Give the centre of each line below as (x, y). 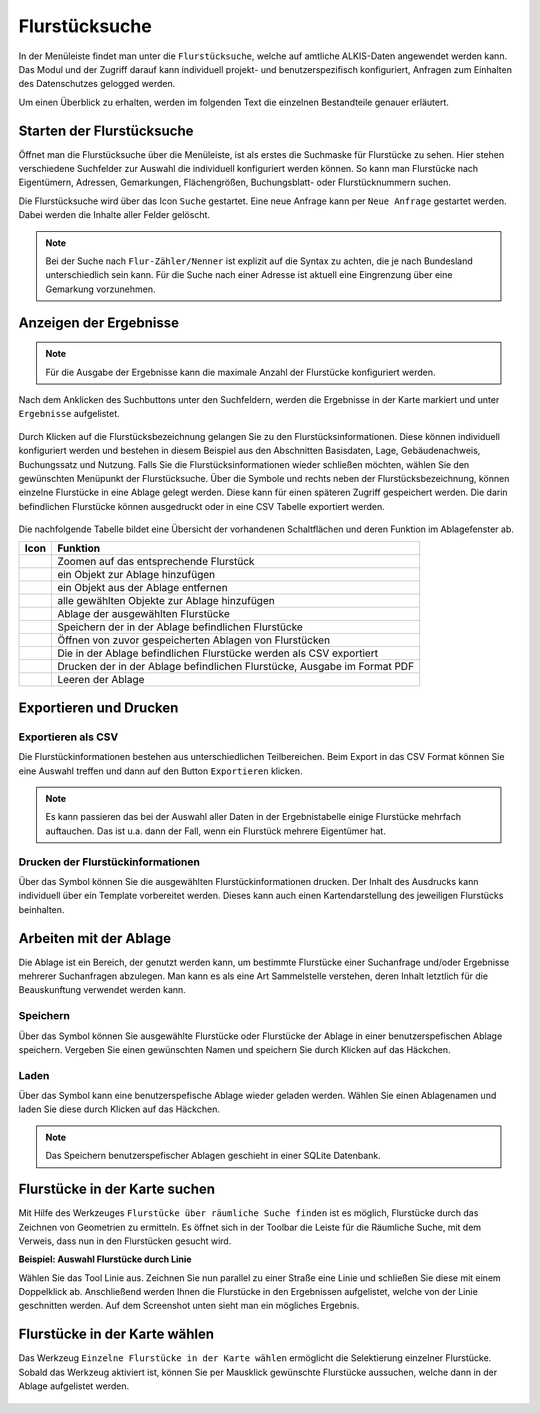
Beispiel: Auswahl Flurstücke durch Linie (105, 1259)
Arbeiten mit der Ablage (95, 938)
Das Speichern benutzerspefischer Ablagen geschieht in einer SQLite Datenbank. (213, 1156)
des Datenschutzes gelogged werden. (97, 84)
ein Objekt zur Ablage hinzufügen (136, 575)
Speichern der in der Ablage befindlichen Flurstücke (180, 627)
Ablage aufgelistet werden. (74, 1386)
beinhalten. (41, 909)
